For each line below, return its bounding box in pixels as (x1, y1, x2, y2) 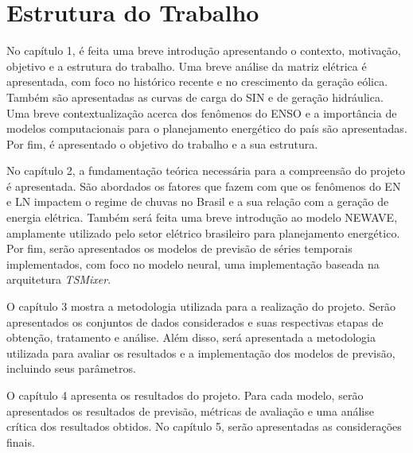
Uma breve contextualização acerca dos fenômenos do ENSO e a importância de (6, 104, 397, 121)
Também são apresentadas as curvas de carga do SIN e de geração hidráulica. (6, 88, 384, 105)
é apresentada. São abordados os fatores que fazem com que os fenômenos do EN (6, 177, 401, 194)
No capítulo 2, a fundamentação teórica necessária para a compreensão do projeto (6, 162, 405, 179)
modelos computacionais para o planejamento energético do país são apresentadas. (6, 120, 407, 137)
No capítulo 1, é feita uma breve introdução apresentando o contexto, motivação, (6, 42, 401, 59)
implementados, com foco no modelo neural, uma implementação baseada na (6, 255, 380, 272)
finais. (6, 433, 35, 450)
